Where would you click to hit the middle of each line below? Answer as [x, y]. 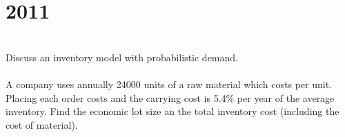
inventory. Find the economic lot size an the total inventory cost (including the [172, 111]
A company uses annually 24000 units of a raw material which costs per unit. [169, 84]
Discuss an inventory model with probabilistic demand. [122, 57]
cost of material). [42, 124]
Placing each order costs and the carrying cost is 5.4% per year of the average [170, 97]
